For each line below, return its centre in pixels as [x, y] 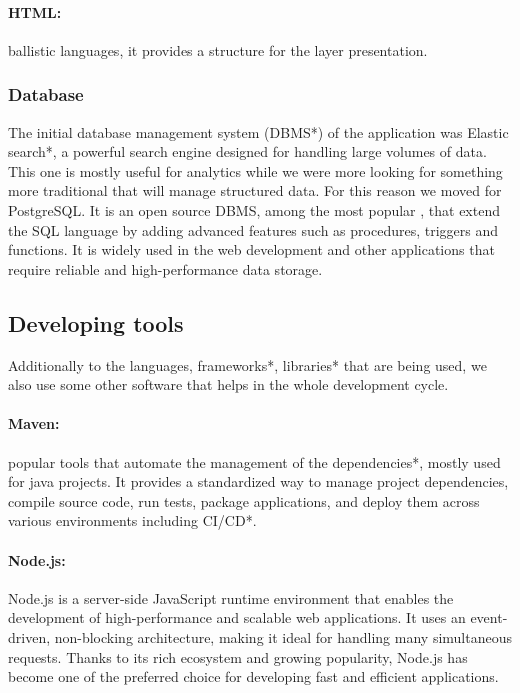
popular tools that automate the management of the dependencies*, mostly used [254, 461]
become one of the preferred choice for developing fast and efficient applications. [253, 676]
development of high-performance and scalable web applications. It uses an [237, 617]
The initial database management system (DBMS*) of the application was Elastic [258, 131]
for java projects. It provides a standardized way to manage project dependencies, [258, 481]
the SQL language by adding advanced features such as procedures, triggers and [253, 229]
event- [489, 617]
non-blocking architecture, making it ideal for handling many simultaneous [283, 636]
